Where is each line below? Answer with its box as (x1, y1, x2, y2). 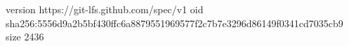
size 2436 (6, 29, 44, 44)
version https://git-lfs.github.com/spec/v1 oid (6, 2, 204, 16)
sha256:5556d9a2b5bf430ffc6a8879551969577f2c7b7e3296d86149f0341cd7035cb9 (6, 15, 343, 30)
